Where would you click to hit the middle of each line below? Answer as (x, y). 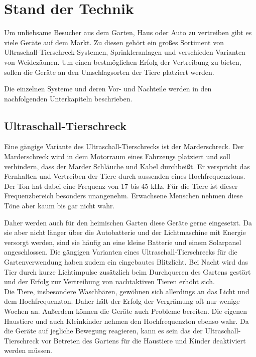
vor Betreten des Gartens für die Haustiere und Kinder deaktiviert (144, 340)
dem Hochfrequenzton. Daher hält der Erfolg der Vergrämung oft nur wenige (122, 301)
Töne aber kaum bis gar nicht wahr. (59, 206)
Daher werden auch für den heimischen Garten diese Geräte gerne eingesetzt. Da (128, 222)
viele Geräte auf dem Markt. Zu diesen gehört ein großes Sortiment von (114, 42)
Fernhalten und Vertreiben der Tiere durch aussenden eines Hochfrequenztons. (125, 176)
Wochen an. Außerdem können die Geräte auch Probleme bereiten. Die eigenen (126, 311)
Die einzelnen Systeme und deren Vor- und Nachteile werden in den (108, 89)
